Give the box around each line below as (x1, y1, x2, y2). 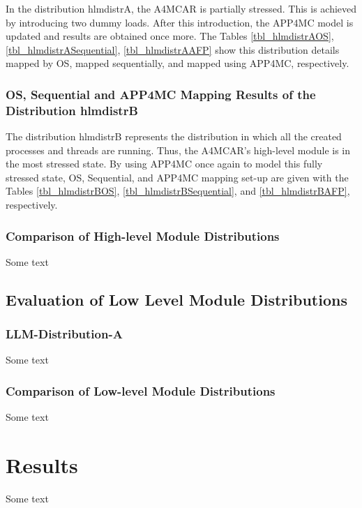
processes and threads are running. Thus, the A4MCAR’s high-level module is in (6, 142, 351, 157)
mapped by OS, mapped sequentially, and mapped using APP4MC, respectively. (6, 56, 349, 70)
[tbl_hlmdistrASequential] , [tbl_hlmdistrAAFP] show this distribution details (6, 42, 340, 57)
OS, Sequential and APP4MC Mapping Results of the (6, 85, 316, 103)
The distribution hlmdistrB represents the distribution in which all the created (6, 129, 342, 144)
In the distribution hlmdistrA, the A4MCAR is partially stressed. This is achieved (6, 1, 357, 15)
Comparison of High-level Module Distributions (6, 227, 280, 244)
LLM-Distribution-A (6, 325, 123, 343)
